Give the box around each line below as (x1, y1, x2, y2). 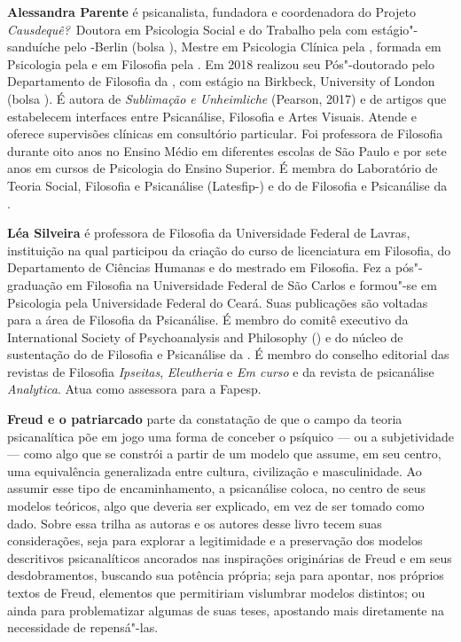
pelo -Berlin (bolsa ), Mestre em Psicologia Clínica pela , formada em (64, 37, 441, 56)
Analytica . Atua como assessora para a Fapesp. (7, 380, 262, 398)
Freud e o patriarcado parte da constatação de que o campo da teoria (7, 410, 402, 428)
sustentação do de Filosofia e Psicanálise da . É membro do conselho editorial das (7, 345, 449, 364)
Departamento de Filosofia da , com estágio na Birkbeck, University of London (7, 72, 435, 90)
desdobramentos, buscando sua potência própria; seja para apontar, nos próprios (7, 566, 444, 584)
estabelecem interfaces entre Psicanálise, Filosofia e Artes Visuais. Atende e (7, 106, 417, 125)
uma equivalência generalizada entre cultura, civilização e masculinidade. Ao (7, 461, 422, 480)
